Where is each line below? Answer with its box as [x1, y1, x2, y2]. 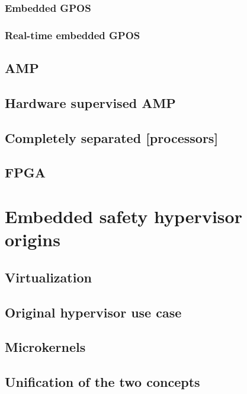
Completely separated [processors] [5, 128, 219, 147]
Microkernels [5, 338, 86, 356]
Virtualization [5, 268, 92, 286]
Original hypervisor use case [5, 303, 182, 321]
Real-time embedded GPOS [5, 27, 140, 42]
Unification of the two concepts [5, 373, 200, 391]
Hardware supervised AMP [5, 93, 176, 112]
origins [5, 227, 60, 252]
